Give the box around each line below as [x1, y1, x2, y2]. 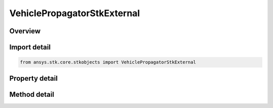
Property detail [9, 74, 58, 83]
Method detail [9, 90, 55, 98]
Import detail [9, 43, 51, 51]
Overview [9, 27, 41, 35]
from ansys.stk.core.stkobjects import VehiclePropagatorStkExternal [20, 60, 196, 65]
